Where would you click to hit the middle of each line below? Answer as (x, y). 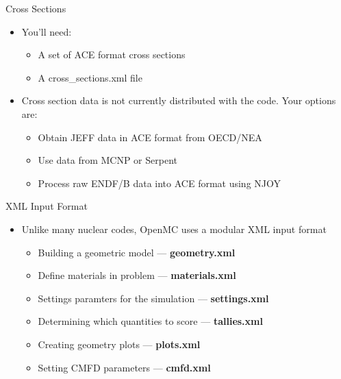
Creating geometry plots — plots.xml (119, 344)
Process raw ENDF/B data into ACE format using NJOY (160, 183)
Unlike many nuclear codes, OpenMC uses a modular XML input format (174, 229)
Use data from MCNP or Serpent (108, 160)
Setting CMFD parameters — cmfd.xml (124, 367)
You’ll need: (47, 31)
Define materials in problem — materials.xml (137, 275)
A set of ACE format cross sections (112, 54)
